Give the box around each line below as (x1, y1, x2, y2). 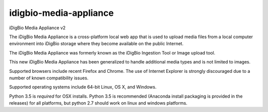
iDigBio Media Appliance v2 (9, 25, 66, 31)
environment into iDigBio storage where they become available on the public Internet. (9, 41, 184, 47)
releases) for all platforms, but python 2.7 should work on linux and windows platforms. (9, 100, 188, 106)
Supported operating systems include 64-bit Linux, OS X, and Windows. (9, 84, 157, 90)
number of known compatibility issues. (9, 75, 89, 81)
